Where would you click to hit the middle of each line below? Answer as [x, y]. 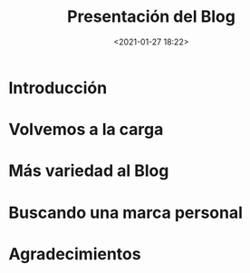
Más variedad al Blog [89, 171]
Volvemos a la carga [86, 130]
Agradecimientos [75, 253]
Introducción [58, 88]
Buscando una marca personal [126, 213]
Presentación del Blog [151, 17]
